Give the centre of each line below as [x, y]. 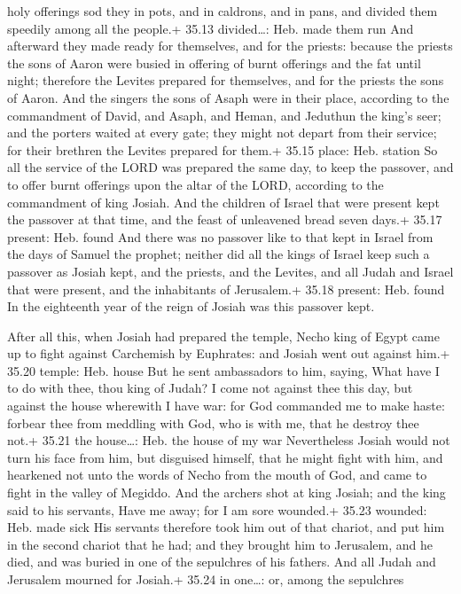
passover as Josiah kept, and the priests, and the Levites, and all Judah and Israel [230, 271]
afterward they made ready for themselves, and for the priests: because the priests [230, 46]
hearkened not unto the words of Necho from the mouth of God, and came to [217, 475]
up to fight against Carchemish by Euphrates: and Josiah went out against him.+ [229, 353]
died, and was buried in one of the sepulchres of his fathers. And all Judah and [222, 562]
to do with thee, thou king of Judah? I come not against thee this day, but [210, 388]
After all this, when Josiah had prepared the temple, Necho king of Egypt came [223, 336]
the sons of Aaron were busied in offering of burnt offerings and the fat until [214, 63]
